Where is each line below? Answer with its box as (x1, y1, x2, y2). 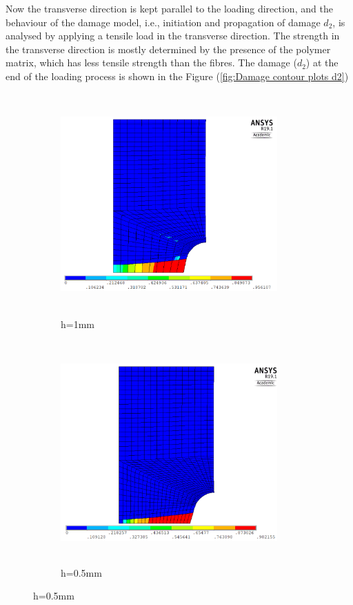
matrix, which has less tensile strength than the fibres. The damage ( (6, 55, 297, 70)
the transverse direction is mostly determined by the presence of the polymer (6, 41, 331, 56)
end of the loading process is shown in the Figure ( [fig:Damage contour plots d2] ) (6, 68, 349, 83)
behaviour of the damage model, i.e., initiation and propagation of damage (6, 15, 321, 29)
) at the (305, 55, 339, 70)
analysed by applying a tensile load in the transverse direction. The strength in (6, 28, 340, 43)
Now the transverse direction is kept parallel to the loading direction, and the (6, 1, 333, 15)
